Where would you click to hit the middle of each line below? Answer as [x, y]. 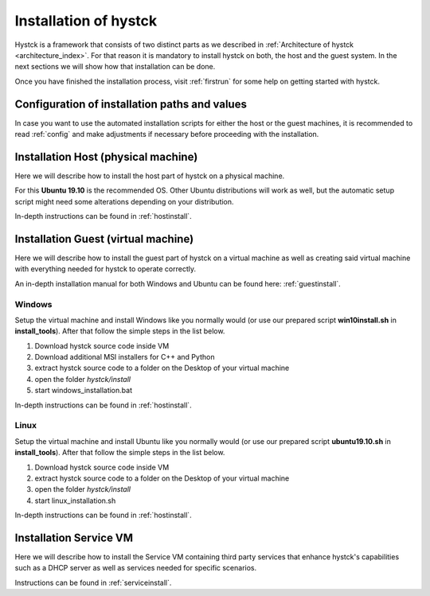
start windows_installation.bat [84, 391]
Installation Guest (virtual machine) [104, 239]
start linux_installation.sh [75, 501]
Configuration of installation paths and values [131, 104]
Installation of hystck [86, 21]
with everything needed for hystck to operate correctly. [106, 269]
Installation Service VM [74, 538]
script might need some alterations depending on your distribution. [124, 201]
